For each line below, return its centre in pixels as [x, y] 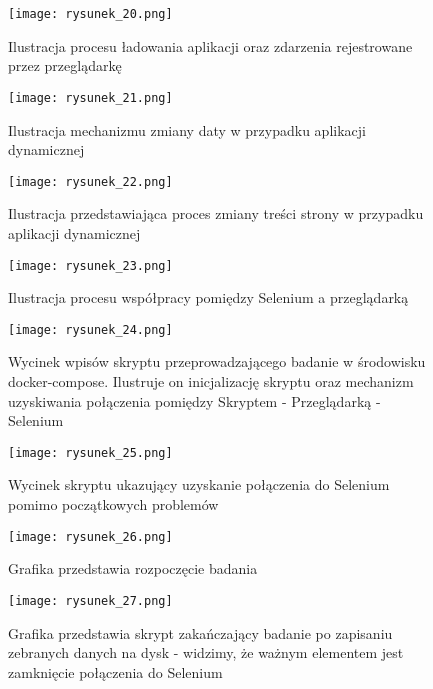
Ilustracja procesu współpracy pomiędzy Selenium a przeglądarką [208, 297]
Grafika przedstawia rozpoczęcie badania [133, 568]
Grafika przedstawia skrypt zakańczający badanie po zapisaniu [200, 632]
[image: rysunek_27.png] [90, 600]
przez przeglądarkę [65, 65]
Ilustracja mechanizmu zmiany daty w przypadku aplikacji [187, 129]
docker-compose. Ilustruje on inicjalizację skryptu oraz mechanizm [211, 381]
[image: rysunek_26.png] [90, 536]
